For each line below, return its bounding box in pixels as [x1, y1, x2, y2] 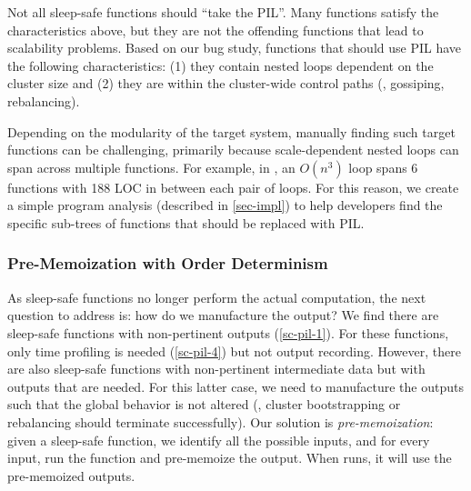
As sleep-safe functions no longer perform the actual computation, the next [7, 287, 426, 306]
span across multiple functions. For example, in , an [7, 157, 296, 176]
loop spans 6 [348, 157, 418, 176]
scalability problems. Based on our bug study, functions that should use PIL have [7, 38, 462, 57]
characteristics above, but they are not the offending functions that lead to [7, 20, 424, 39]
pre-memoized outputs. [7, 466, 135, 485]
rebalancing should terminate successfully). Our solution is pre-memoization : [7, 412, 434, 431]
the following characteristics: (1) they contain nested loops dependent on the [7, 55, 434, 75]
